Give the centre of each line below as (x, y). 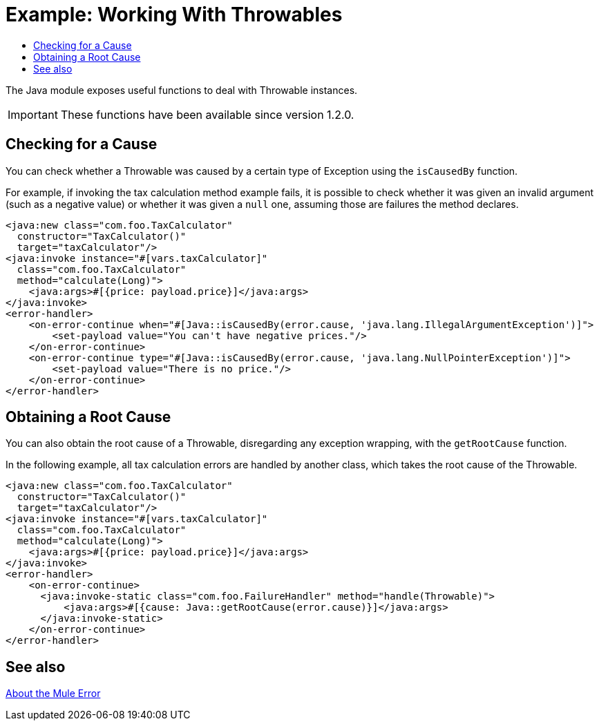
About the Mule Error (53, 694)
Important (33, 114)
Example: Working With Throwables (174, 15)
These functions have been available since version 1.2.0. (207, 114)
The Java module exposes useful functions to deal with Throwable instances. (182, 90)
